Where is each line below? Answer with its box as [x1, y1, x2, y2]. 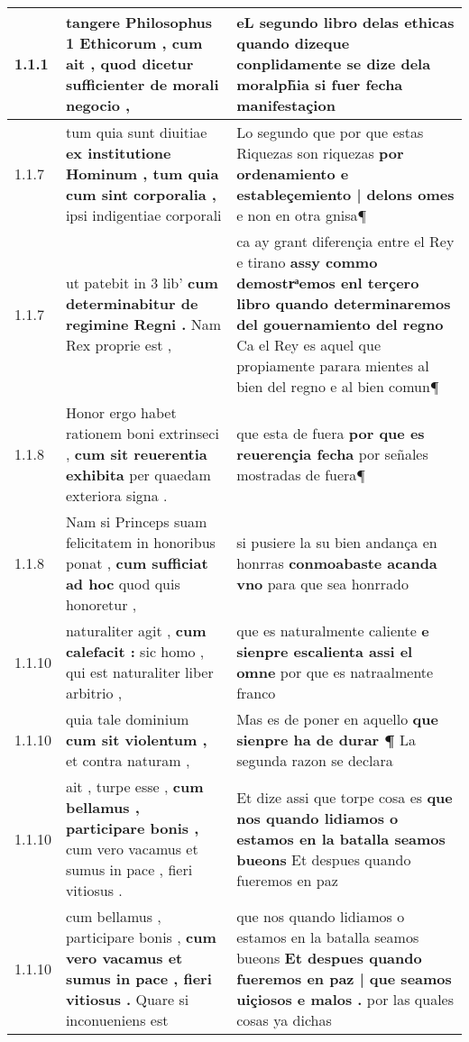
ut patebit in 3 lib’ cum [65, 272, 218, 293]
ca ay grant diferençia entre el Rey [236, 231, 455, 251]
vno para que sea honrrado [236, 573, 409, 594]
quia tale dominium [65, 708, 189, 729]
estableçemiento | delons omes [236, 184, 455, 205]
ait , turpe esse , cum [65, 776, 204, 797]
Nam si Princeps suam [65, 511, 207, 532]
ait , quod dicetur [65, 53, 194, 74]
